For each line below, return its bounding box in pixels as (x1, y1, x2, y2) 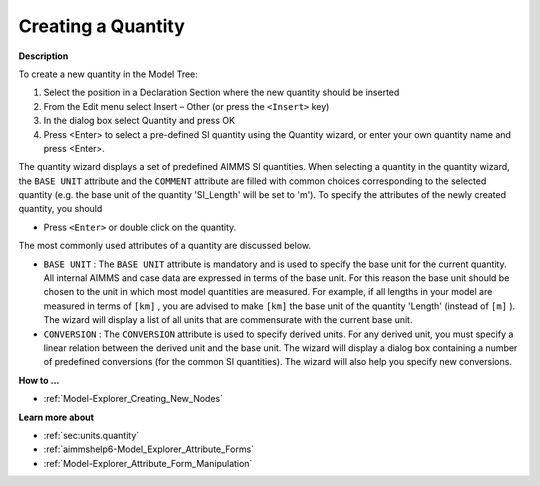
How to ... (18, 374, 60, 386)
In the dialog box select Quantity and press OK (43, 115, 235, 127)
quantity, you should (18, 203, 103, 215)
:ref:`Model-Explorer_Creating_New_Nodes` (43, 393, 224, 405)
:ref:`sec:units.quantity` (43, 429, 140, 441)
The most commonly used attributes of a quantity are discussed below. (18, 240, 312, 252)
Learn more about (18, 411, 95, 423)
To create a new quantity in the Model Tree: (18, 68, 199, 80)
